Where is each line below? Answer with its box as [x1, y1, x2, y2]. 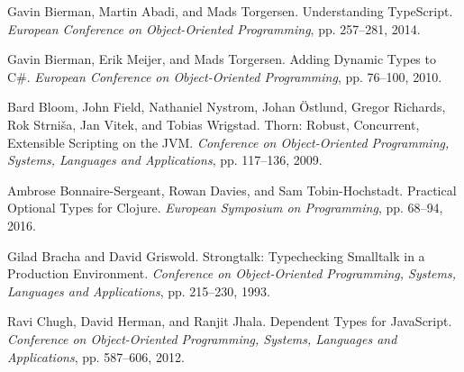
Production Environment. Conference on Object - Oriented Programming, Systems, [7, 264, 457, 283]
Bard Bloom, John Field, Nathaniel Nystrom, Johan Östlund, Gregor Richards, [7, 97, 446, 116]
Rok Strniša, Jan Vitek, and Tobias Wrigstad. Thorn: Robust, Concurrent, [7, 114, 420, 133]
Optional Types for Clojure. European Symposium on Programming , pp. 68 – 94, [7, 198, 443, 217]
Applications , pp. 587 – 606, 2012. [7, 347, 185, 366]
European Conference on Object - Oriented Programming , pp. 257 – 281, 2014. [7, 19, 421, 38]
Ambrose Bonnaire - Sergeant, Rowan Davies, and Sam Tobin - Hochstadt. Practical [7, 180, 457, 199]
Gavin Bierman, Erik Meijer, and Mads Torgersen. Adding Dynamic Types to [7, 50, 436, 68]
